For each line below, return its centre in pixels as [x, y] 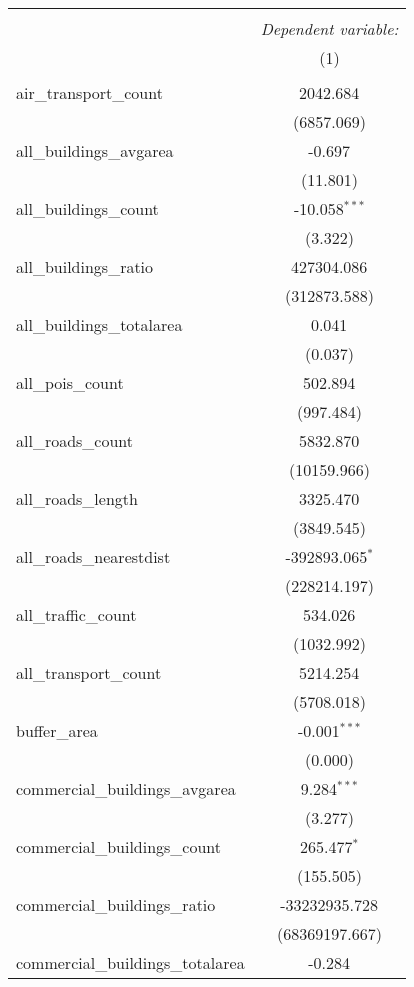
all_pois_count [70, 382]
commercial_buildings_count [119, 846]
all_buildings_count [87, 208]
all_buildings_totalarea [99, 324]
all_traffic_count [76, 614]
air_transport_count [89, 92]
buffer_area [57, 730]
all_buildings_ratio [85, 266]
